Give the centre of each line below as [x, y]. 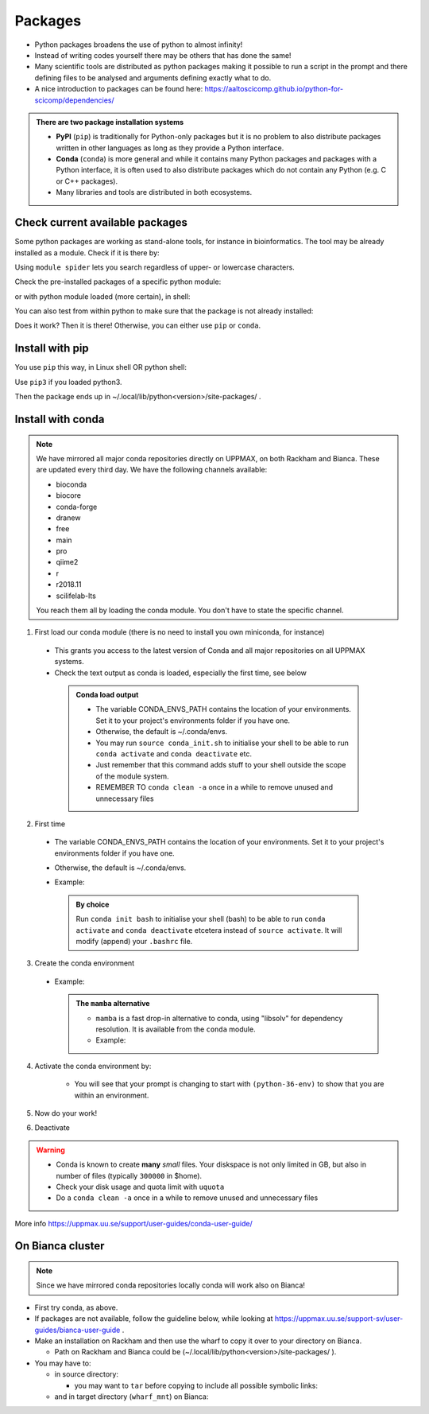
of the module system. [133, 776]
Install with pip [52, 349]
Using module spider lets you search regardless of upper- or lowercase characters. [155, 267]
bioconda [71, 484]
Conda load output [107, 695]
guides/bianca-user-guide [77, 1330]
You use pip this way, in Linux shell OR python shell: [100, 367]
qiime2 [67, 562]
